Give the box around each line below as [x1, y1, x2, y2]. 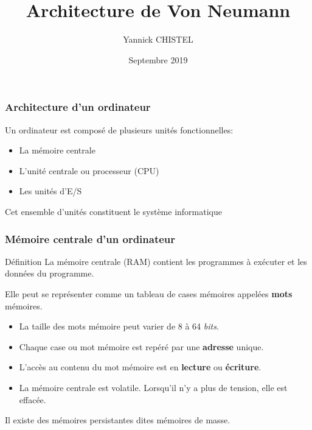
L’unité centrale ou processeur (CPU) [19, 164, 159, 177]
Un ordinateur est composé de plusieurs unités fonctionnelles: [5, 123, 234, 136]
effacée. [19, 393, 46, 406]
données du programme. [5, 267, 94, 280]
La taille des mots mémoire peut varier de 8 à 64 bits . [19, 320, 219, 333]
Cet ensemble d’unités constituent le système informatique [5, 205, 222, 217]
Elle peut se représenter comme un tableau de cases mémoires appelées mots [5, 287, 293, 300]
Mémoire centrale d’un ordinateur [5, 231, 176, 246]
